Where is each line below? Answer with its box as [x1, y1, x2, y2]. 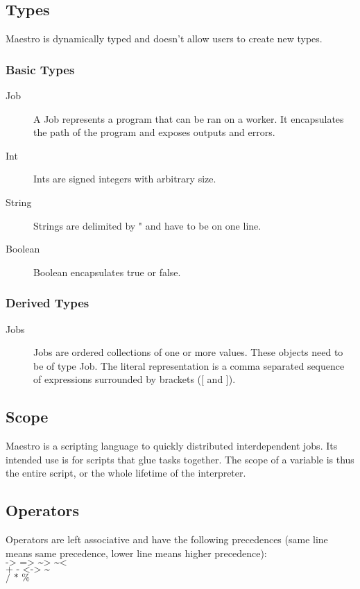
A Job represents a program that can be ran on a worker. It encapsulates [33, 111, 344, 126]
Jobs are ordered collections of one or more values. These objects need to [33, 345, 343, 359]
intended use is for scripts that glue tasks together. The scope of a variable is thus [6, 452, 354, 466]
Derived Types [6, 294, 89, 311]
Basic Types [6, 60, 75, 78]
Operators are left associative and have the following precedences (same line [6, 532, 328, 547]
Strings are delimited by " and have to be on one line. [33, 218, 262, 232]
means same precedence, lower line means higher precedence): [6, 545, 267, 560]
